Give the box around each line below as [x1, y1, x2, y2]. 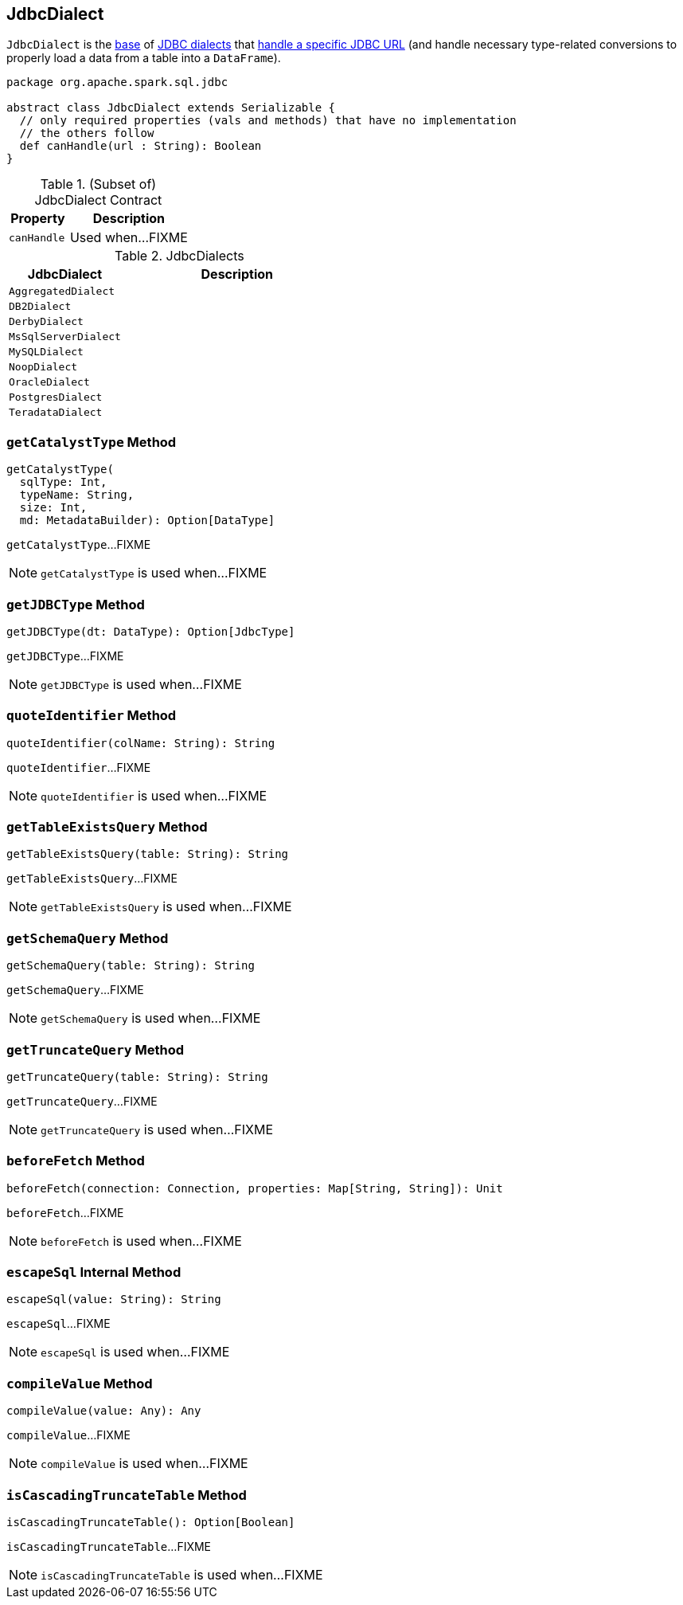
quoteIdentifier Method [6, 707, 177, 724]
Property [10, 210, 65, 227]
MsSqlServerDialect [9, 331, 121, 343]
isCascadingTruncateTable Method [6, 1486, 247, 1503]
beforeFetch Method [6, 1153, 145, 1169]
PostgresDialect [9, 391, 103, 404]
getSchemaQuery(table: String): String [6, 959, 255, 973]
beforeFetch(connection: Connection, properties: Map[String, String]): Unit [6, 1181, 503, 1195]
